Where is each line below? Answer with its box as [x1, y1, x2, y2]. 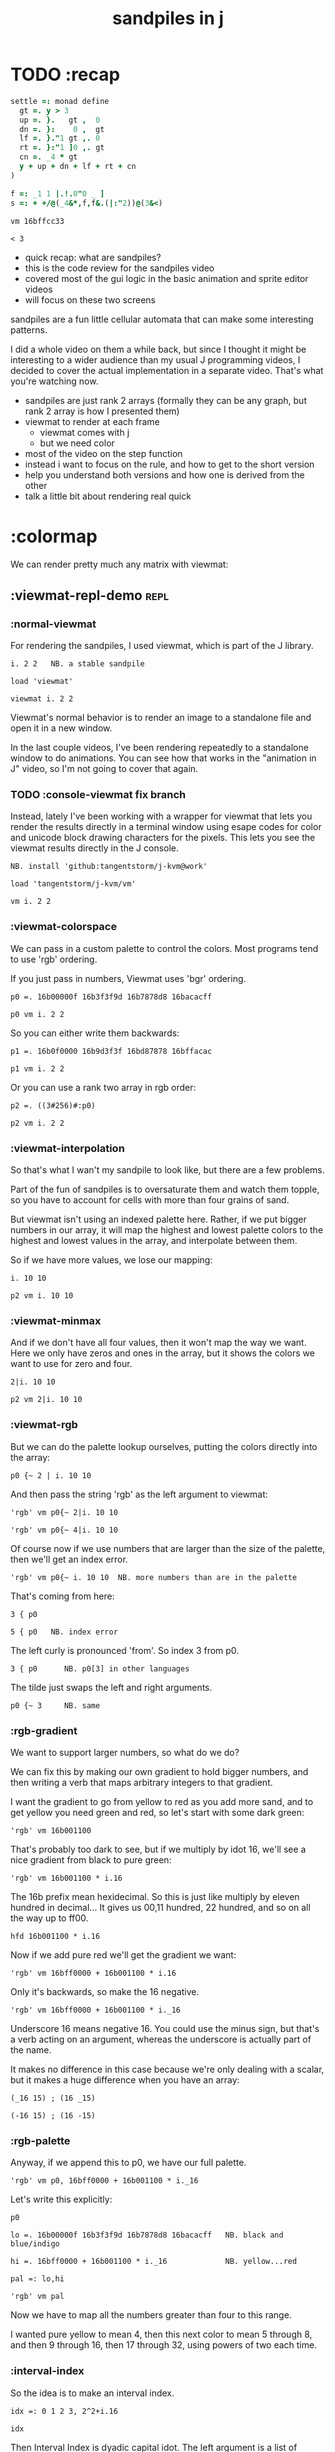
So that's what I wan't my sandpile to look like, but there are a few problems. [10, 1164, 325, 1176]
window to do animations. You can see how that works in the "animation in [10, 752, 317, 764]
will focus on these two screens [24, 293, 156, 306]
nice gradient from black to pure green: [10, 1853, 172, 1866]
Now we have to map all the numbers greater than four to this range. [10, 2309, 292, 2321]
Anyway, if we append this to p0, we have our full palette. [10, 2157, 247, 2169]
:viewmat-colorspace [10, 920, 118, 934]
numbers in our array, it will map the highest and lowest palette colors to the [10, 1224, 324, 1236]
